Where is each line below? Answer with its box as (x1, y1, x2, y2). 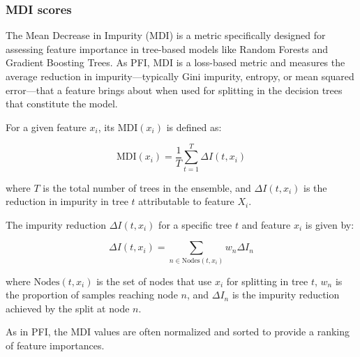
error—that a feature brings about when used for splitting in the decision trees (6, 82, 343, 97)
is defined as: (166, 119, 222, 134)
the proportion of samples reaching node (6, 287, 178, 302)
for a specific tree (158, 217, 232, 231)
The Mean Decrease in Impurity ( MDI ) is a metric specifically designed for (6, 28, 326, 43)
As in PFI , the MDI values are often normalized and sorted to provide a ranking (6, 324, 350, 339)
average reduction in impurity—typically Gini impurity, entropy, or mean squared (6, 69, 354, 83)
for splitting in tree (226, 273, 308, 288)
